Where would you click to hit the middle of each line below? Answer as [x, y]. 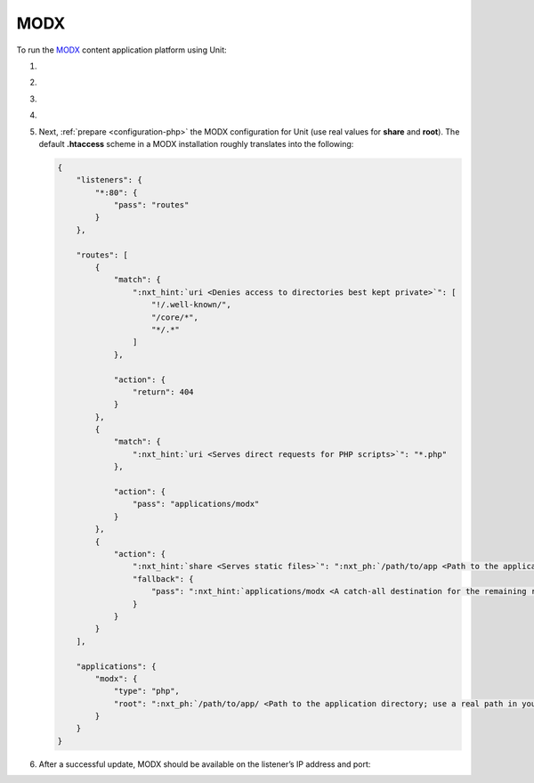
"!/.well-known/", [191, 305]
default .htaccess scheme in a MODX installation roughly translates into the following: [196, 143]
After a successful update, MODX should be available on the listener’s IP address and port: [205, 764]
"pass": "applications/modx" [196, 504]
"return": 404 [163, 391]
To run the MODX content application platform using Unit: [121, 50]
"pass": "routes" [151, 205]
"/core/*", [175, 317]
